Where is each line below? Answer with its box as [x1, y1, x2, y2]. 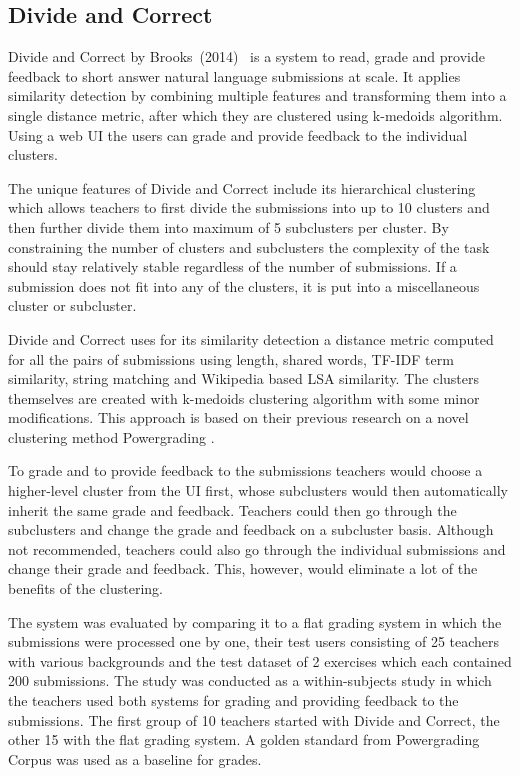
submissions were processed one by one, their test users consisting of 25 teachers [8, 631, 500, 652]
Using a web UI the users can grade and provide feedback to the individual [8, 124, 468, 145]
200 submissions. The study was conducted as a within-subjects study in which [8, 670, 492, 691]
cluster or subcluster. [8, 295, 137, 316]
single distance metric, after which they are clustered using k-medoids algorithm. [8, 104, 503, 125]
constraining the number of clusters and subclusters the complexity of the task [8, 236, 490, 257]
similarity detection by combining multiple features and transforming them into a [8, 85, 507, 106]
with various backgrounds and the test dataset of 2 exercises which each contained [8, 650, 512, 671]
